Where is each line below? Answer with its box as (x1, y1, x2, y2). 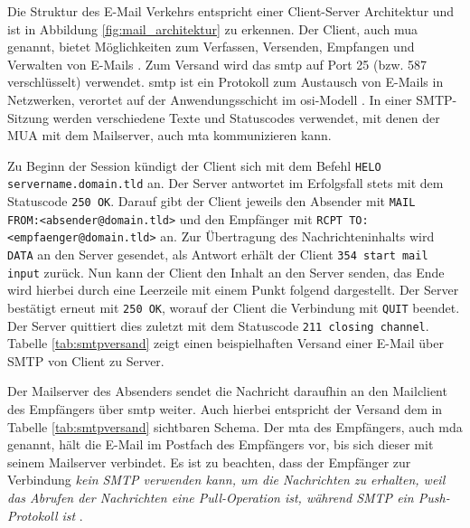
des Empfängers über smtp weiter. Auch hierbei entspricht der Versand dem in (7, 400, 443, 419)
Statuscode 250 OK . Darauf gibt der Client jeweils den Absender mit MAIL (7, 192, 416, 211)
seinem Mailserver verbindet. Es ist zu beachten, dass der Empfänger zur (7, 452, 411, 471)
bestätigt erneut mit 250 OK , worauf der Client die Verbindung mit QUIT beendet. (7, 297, 460, 316)
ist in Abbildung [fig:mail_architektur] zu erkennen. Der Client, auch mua (7, 19, 418, 38)
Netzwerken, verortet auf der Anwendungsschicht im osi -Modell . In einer (7, 90, 412, 108)
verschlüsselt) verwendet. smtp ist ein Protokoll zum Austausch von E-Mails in (7, 72, 444, 91)
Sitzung (7, 108, 49, 127)
